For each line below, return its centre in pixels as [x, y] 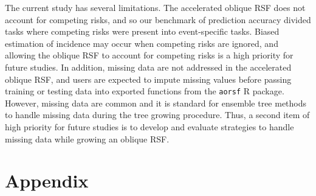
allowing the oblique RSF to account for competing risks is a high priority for [149, 55]
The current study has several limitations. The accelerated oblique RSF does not [155, 7]
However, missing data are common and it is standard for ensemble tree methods [156, 103]
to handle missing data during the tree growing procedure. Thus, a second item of [157, 115]
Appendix [47, 180]
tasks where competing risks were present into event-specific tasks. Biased [142, 31]
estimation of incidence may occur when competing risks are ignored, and [142, 43]
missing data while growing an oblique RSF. [87, 138]
